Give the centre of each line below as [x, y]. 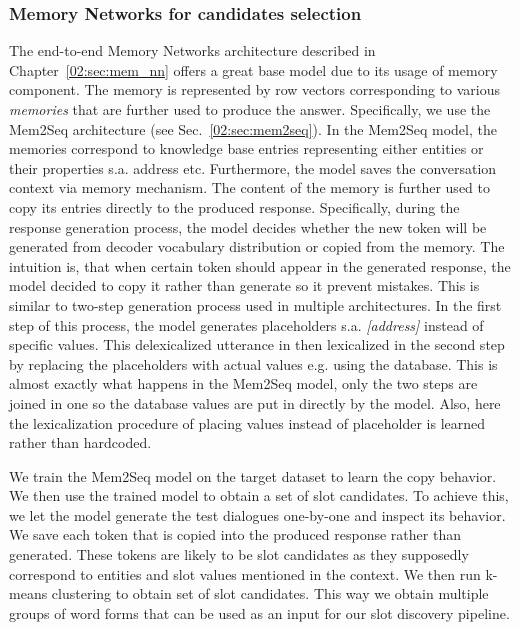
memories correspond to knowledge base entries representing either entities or [246, 148]
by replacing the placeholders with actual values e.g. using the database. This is [253, 363]
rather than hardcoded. [80, 442]
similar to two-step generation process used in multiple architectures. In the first [255, 304]
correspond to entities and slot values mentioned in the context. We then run [245, 573]
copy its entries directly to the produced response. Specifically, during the [234, 206]
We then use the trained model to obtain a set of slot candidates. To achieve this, [259, 495]
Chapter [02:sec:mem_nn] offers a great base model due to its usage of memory [253, 69]
